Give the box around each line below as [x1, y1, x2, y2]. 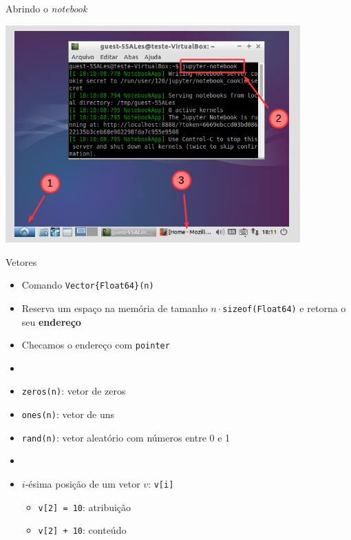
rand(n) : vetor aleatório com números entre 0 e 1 [21, 430, 231, 444]
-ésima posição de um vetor [25, 477, 140, 491]
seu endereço [21, 314, 81, 329]
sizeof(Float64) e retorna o [222, 300, 346, 315]
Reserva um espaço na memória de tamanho [21, 300, 208, 315]
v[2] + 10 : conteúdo [38, 523, 127, 537]
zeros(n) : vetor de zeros [21, 384, 126, 398]
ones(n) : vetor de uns [21, 407, 115, 422]
